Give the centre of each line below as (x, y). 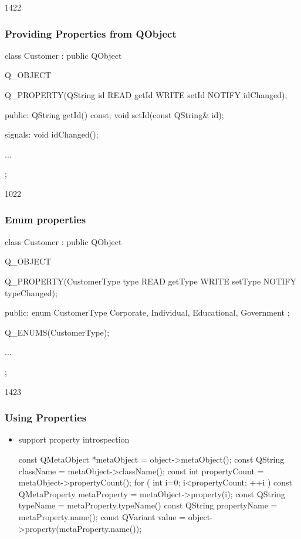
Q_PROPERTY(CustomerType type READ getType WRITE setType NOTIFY (150, 281)
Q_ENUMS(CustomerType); (57, 332)
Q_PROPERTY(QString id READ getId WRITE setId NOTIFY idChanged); (146, 95)
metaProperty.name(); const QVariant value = (102, 516)
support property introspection (74, 439)
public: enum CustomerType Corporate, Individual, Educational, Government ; (147, 312)
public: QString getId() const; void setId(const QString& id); (114, 114)
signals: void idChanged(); (52, 134)
